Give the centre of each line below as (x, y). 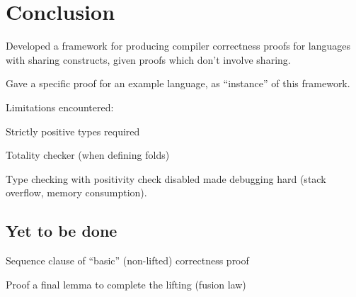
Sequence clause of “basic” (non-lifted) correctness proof (127, 260)
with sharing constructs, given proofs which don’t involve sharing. (148, 59)
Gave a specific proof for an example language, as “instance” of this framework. (178, 83)
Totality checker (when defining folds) (88, 155)
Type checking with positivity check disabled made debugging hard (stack (166, 178)
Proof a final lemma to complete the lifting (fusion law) (126, 284)
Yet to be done (62, 231)
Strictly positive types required (73, 131)
